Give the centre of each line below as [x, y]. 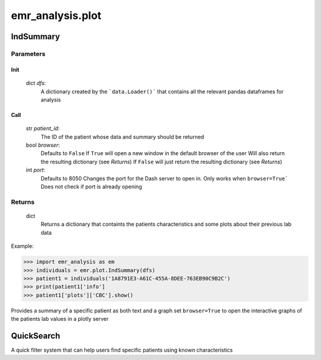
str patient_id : [43, 128]
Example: [22, 246]
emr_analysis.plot [56, 15]
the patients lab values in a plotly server [60, 319]
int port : [36, 170]
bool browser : [43, 145]
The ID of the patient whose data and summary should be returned [122, 137]
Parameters [28, 53]
